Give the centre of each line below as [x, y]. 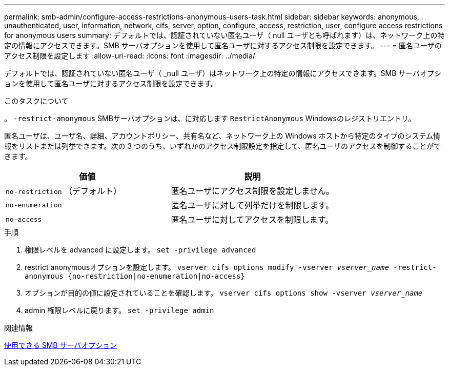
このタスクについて [36, 101]
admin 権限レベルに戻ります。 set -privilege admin [119, 310]
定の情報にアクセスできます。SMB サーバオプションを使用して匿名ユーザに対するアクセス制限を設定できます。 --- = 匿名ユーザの [223, 45]
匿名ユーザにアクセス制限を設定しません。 [252, 191]
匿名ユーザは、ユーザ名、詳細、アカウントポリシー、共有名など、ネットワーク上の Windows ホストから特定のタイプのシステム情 [222, 136]
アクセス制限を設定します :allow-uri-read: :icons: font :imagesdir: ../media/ [130, 56]
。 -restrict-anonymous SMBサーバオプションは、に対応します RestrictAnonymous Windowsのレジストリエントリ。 [210, 118]
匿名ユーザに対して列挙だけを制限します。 [252, 205]
